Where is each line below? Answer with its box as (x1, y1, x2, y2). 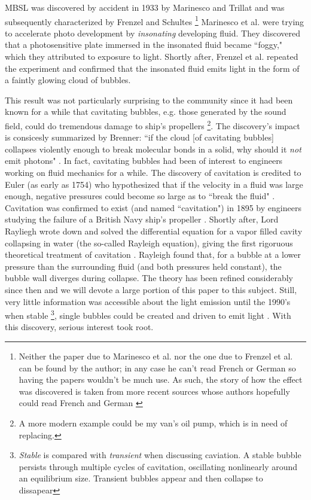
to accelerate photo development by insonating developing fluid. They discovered (5, 26, 300, 39)
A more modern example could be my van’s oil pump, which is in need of (19, 416, 288, 429)
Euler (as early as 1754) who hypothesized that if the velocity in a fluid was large (5, 178, 303, 190)
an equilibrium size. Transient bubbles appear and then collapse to (19, 472, 263, 484)
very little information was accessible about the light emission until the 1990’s (5, 295, 291, 307)
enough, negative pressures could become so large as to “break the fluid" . (5, 190, 275, 202)
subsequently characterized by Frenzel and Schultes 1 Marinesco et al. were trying (5, 13, 304, 28)
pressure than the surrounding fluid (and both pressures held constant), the (5, 260, 282, 272)
